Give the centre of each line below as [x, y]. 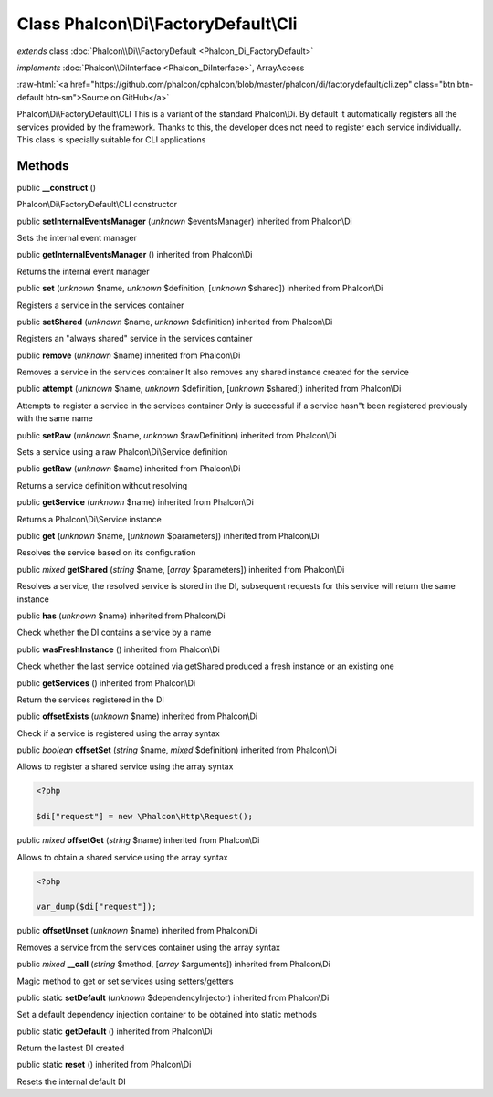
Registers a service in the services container [100, 305]
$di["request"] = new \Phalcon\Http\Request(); [144, 817]
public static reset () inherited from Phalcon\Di [104, 1065]
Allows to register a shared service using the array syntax [125, 766]
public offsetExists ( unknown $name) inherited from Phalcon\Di [137, 716]
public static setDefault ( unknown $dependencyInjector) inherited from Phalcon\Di [173, 997]
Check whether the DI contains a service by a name [114, 633]
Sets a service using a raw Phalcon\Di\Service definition [122, 452]
